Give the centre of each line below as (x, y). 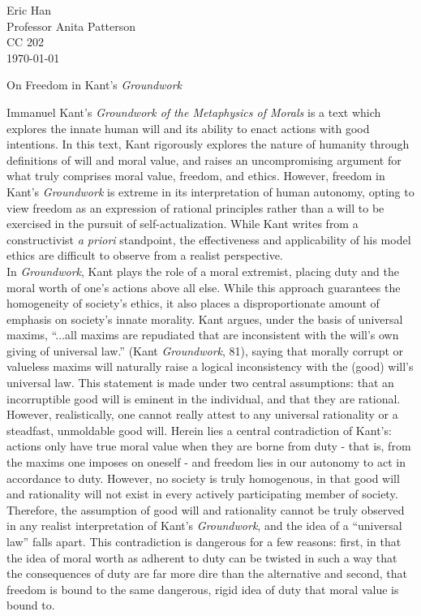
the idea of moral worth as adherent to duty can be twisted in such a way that (202, 557)
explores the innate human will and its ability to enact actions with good (188, 128)
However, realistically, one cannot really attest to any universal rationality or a (202, 414)
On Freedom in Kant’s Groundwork (95, 85)
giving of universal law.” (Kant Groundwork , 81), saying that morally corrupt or (205, 350)
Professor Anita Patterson (71, 26)
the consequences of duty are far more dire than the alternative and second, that (207, 573)
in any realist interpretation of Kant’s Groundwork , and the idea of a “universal (204, 526)
